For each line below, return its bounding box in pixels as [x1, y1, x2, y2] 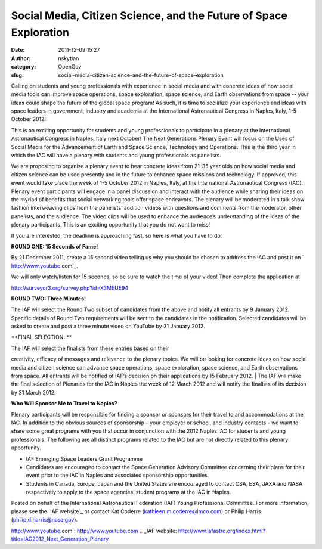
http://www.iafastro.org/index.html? [178, 527, 265, 534]
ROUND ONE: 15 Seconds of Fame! [11, 243, 98, 250]
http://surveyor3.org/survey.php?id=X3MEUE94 [11, 284, 129, 291]
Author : [11, 54, 31, 62]
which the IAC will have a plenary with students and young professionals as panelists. [11, 152, 221, 159]
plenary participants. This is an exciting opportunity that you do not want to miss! [11, 221, 210, 228]
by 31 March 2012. [11, 389, 56, 396]
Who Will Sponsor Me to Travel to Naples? [11, 400, 117, 407]
